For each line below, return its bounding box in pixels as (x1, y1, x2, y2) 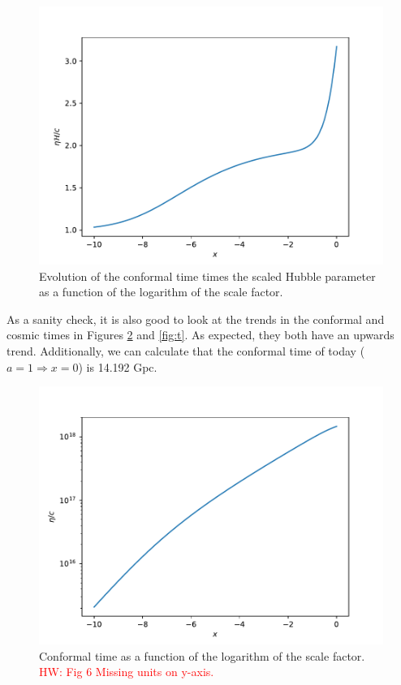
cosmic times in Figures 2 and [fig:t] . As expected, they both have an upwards (6, 326, 395, 343)
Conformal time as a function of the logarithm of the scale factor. (39, 647, 365, 664)
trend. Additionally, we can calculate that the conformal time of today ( (6, 342, 365, 359)
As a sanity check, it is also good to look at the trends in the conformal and (6, 310, 385, 327)
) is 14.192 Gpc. (78, 358, 157, 375)
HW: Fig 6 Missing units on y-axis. (39, 663, 214, 680)
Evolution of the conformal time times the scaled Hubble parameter (39, 267, 376, 284)
